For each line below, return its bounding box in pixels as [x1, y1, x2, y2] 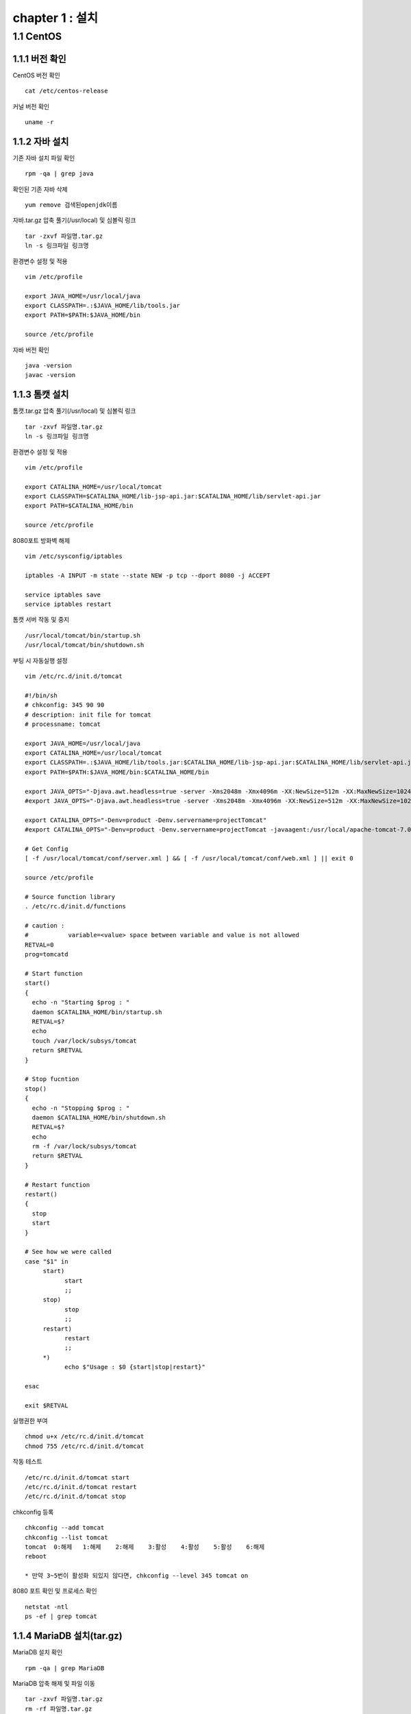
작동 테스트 [12, 1458, 42, 1466]
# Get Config [25, 845, 68, 853]
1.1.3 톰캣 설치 [12, 389, 69, 400]
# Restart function [25, 1181, 90, 1189]
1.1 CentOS [12, 30, 62, 43]
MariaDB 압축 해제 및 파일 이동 [12, 1679, 96, 1687]
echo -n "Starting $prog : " [32, 998, 130, 1006]
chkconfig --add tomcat [25, 1524, 105, 1532]
